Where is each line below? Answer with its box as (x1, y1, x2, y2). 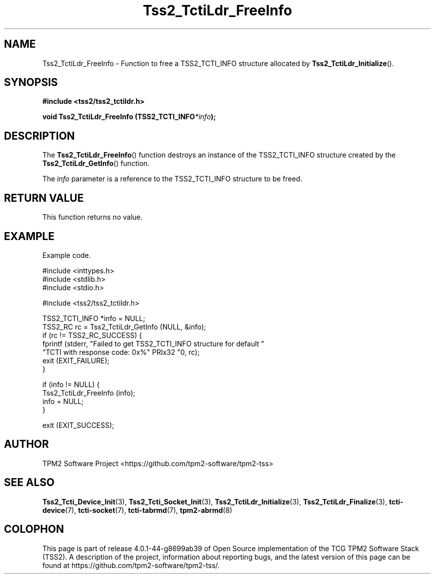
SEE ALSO (4, 476, 55, 489)
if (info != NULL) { (42, 380, 100, 389)
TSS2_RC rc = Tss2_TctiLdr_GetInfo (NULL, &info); (42, 322, 206, 331)
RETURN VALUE (4, 191, 84, 204)
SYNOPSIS (4, 76, 58, 89)
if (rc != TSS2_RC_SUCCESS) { (42, 330, 142, 339)
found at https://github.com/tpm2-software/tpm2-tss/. (42, 561, 220, 570)
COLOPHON (4, 523, 64, 536)
